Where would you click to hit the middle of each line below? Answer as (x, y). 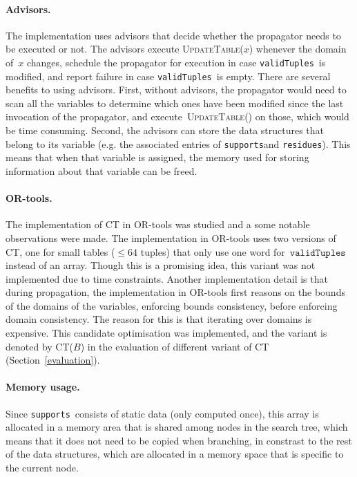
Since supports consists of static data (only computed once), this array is (162, 413)
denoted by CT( (39, 346)
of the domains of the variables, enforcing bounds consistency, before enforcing (172, 305)
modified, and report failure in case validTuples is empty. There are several (168, 76)
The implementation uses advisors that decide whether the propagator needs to (173, 35)
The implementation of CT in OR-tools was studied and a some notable (158, 224)
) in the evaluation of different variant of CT (175, 346)
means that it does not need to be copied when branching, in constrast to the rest (179, 440)
